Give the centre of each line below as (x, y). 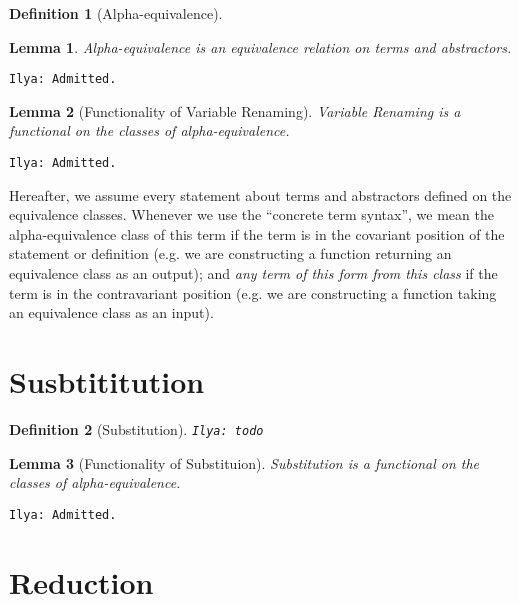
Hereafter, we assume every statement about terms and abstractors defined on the (260, 194)
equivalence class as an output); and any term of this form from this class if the (253, 273)
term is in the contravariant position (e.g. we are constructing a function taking (253, 292)
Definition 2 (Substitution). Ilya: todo (136, 428)
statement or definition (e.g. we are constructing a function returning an (230, 253)
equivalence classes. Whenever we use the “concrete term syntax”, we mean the (251, 214)
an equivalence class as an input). (111, 312)
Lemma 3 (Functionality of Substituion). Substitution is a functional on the (244, 462)
